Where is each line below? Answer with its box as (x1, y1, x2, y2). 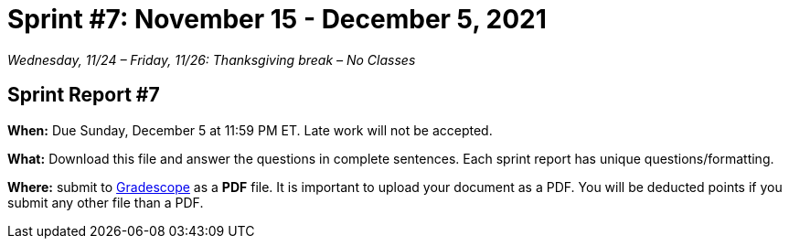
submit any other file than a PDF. (7, 194, 204, 210)
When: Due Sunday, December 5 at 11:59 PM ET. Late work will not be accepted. (7, 122, 493, 138)
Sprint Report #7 (7, 83, 160, 107)
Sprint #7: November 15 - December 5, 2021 (7, 4, 547, 35)
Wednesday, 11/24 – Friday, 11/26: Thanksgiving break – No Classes (7, 51, 416, 68)
